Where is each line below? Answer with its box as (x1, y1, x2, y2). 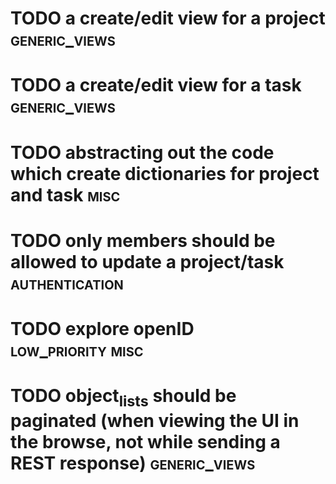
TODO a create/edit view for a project (10, 7, 326, 30)
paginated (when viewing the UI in (10, 409, 300, 432)
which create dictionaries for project (10, 162, 320, 185)
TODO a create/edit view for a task (10, 74, 302, 97)
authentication (10, 272, 124, 294)
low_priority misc (10, 338, 144, 361)
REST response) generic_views (10, 452, 256, 474)
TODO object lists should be (10, 385, 237, 411)
